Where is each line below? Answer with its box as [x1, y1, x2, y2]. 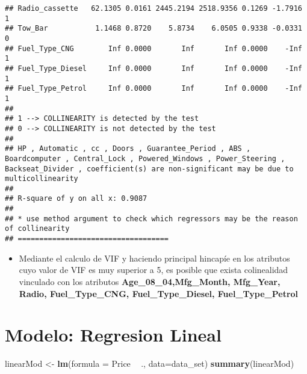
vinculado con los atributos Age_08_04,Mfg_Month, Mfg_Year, [19, 275, 281, 287]
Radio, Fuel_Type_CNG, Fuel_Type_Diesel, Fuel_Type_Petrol [19, 287, 299, 299]
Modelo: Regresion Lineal [5, 322, 222, 347]
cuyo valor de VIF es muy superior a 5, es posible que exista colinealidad [19, 263, 288, 276]
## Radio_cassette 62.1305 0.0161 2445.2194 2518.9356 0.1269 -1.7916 [5, 4, 302, 13]
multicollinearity [5, 174, 78, 183]
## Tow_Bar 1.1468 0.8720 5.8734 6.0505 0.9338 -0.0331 [5, 24, 302, 33]
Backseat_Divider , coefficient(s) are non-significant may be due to [5, 164, 294, 173]
